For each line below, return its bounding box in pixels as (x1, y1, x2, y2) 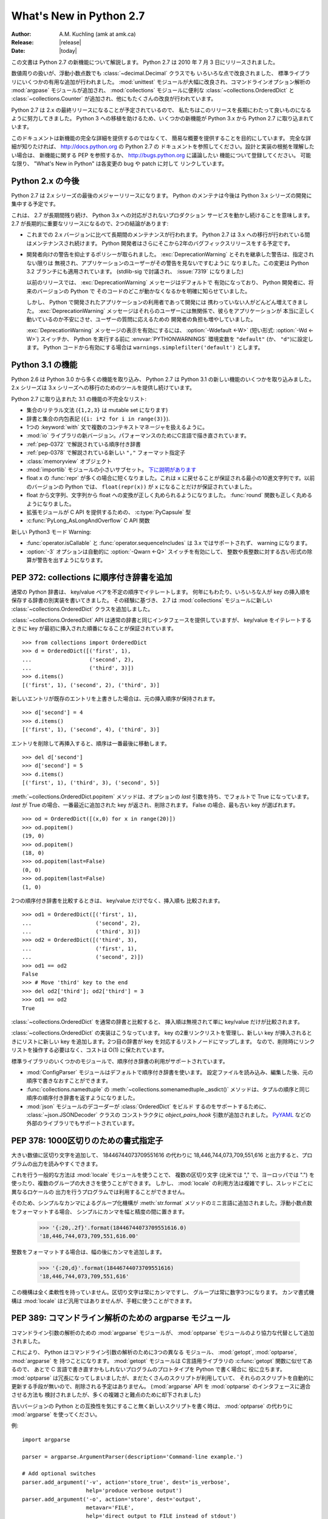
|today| (59, 47, 77, 55)
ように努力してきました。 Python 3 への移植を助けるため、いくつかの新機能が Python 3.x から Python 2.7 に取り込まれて (11, 115, 314, 122)
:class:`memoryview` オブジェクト (26, 458, 112, 465)
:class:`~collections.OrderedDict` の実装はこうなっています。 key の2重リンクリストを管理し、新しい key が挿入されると (11, 1029, 312, 1037)
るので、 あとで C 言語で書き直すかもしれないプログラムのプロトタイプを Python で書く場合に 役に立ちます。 (11, 1366, 285, 1373)
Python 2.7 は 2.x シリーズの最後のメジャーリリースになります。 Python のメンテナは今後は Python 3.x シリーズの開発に (11, 191, 312, 199)
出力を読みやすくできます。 (32, 1160, 101, 1167)
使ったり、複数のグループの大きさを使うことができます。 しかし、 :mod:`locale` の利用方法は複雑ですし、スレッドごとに (11, 1179, 313, 1187)
